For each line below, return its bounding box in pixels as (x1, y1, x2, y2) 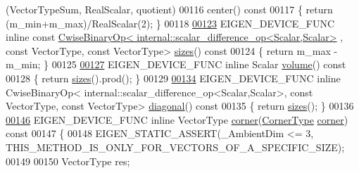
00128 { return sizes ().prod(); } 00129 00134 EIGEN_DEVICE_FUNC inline (6, 70, 341, 85)
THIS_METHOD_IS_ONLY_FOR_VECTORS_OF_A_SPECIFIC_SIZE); (6, 139, 345, 154)
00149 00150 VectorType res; (6, 153, 130, 168)
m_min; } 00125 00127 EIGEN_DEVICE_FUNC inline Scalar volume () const (6, 57, 346, 72)
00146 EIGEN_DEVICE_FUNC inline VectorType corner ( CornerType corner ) (6, 112, 348, 127)
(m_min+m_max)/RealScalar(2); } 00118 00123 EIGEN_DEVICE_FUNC (6, 15, 335, 30)
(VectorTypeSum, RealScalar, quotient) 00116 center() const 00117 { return (6, 2, 333, 16)
